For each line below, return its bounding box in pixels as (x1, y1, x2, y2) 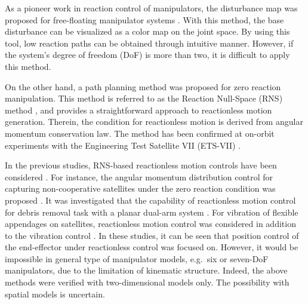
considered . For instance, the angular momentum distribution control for (5, 170, 273, 183)
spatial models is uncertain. (5, 287, 105, 300)
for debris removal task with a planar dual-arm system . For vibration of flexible (5, 205, 298, 218)
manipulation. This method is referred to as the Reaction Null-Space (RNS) (5, 92, 283, 105)
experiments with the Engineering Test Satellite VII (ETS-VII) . (5, 139, 241, 151)
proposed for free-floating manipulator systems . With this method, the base (5, 13, 284, 26)
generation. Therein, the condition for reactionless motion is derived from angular (5, 115, 303, 128)
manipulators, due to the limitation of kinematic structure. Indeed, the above (5, 264, 288, 277)
